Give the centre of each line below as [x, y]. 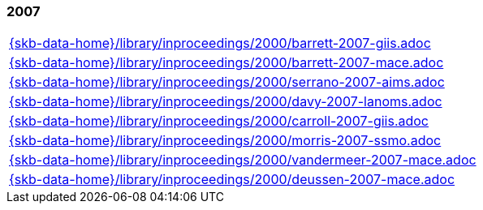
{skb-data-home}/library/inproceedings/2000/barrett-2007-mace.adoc [226, 63]
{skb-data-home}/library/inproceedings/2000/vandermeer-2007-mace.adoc [243, 160]
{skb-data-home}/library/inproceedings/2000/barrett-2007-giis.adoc [220, 43]
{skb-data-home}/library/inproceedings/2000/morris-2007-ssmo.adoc [225, 141]
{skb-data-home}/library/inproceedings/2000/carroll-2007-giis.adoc [219, 121]
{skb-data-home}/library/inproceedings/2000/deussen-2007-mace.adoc [232, 180]
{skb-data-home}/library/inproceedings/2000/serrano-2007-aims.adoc [227, 82]
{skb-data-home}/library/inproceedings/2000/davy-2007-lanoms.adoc [226, 102]
